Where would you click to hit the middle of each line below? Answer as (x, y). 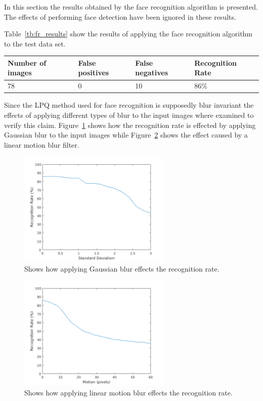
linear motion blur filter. (42, 144)
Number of (27, 62)
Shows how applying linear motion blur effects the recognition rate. (128, 392)
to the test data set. (35, 43)
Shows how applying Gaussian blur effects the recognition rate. (122, 268)
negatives (152, 73)
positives (94, 73)
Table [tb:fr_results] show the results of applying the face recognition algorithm (128, 34)
